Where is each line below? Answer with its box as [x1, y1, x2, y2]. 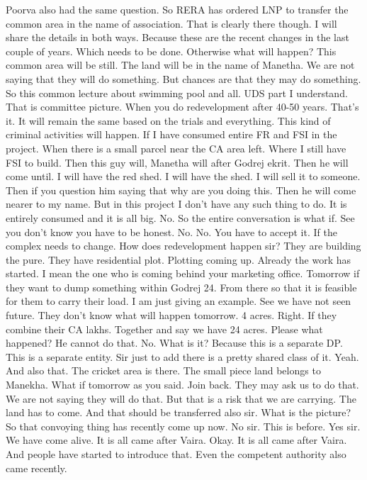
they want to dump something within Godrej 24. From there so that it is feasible [6, 279, 357, 294]
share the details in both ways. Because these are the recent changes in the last [6, 30, 349, 45]
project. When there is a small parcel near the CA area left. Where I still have [6, 140, 346, 155]
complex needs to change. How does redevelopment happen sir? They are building [6, 238, 361, 253]
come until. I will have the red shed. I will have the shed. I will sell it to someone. [6, 169, 361, 184]
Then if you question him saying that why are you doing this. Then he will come [6, 182, 356, 197]
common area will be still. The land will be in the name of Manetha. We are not [6, 57, 355, 72]
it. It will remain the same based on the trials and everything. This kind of [6, 113, 331, 128]
